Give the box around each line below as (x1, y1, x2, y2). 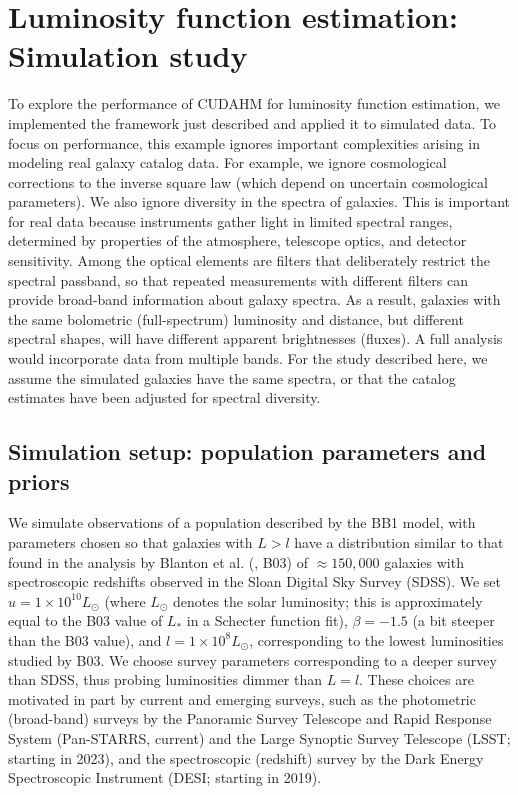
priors (8, 465, 70, 496)
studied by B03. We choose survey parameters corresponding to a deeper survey (8, 649, 497, 670)
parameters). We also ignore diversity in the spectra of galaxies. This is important (8, 191, 511, 212)
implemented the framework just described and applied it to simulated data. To (8, 112, 497, 133)
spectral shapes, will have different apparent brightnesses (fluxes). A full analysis (8, 328, 503, 349)
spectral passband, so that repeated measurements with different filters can (8, 269, 468, 290)
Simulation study (8, 35, 248, 76)
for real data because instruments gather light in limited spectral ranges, (8, 210, 453, 231)
